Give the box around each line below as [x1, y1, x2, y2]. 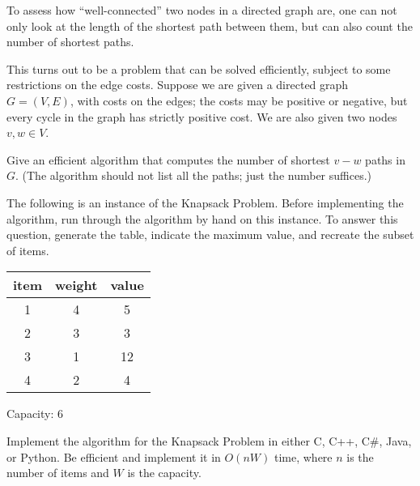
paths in [365, 151, 405, 168]
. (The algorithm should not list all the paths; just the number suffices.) [15, 167, 372, 184]
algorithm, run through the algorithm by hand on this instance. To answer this [6, 210, 398, 227]
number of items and [6, 464, 109, 481]
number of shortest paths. [6, 33, 134, 50]
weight [55, 275, 98, 295]
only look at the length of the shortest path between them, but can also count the [6, 17, 413, 34]
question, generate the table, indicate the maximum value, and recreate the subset [6, 226, 414, 243]
